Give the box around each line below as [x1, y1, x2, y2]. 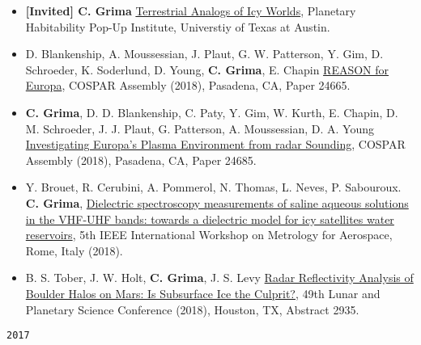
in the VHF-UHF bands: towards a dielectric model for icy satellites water [25, 210, 394, 227]
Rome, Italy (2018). [25, 242, 123, 259]
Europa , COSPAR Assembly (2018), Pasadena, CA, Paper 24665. [25, 77, 351, 94]
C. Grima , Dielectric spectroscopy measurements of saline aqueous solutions [25, 194, 409, 211]
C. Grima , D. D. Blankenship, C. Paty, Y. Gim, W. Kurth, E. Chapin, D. [25, 103, 398, 120]
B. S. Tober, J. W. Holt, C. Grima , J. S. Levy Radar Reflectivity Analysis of [25, 269, 414, 286]
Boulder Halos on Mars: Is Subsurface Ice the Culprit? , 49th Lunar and [25, 284, 381, 301]
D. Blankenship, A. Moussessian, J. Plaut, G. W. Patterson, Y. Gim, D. [25, 45, 384, 62]
